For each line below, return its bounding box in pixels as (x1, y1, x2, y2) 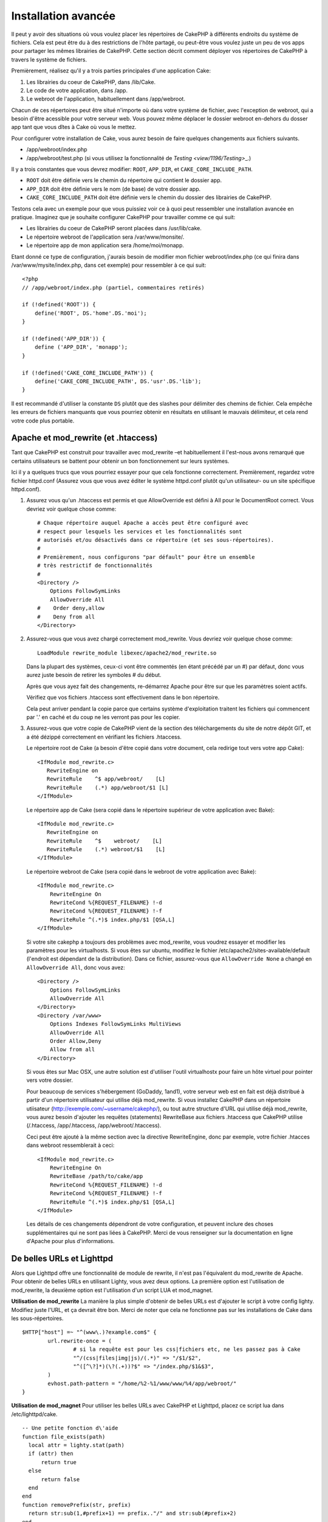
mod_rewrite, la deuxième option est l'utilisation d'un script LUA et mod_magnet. (11, 1286, 213, 1294)
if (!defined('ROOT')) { (22, 301, 96, 308)
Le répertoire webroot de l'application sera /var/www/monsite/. (26, 233, 185, 240)
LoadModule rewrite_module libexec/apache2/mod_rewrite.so (37, 649, 217, 656)
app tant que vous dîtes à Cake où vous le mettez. (11, 124, 137, 131)
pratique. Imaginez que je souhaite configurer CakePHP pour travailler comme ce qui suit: (11, 213, 236, 220)
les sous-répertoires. (11, 1314, 64, 1322)
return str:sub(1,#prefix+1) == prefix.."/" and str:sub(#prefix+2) (28, 1510, 237, 1517)
